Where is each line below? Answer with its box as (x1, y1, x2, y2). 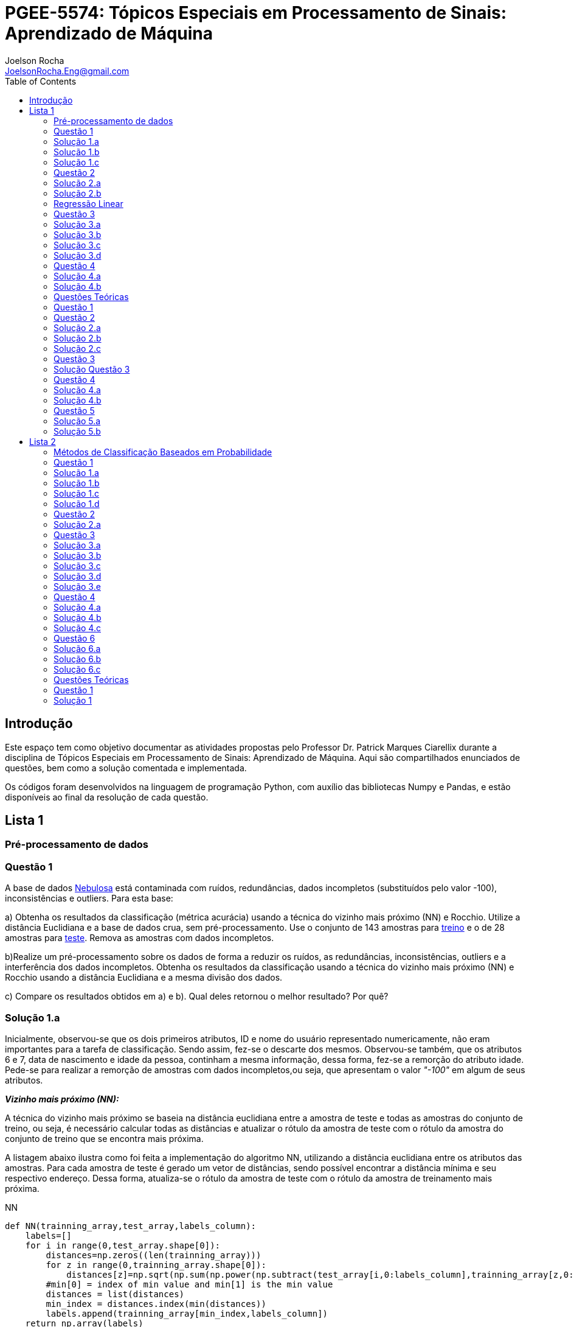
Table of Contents (5, 75, 77, 86)
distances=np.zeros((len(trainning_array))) (46, 1250, 261, 1260)
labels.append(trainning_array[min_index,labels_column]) (46, 1308, 328, 1318)
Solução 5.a (54, 415, 101, 426)
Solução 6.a (54, 643, 101, 654)
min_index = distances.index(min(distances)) (46, 1298, 266, 1309)
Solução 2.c (54, 343, 101, 354)
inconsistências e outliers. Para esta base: (5, 893, 173, 904)
